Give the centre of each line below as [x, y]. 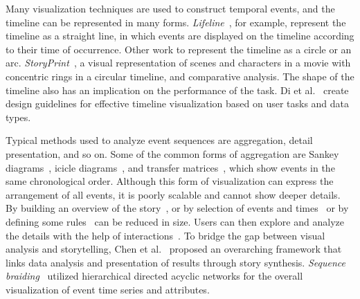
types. [18, 117]
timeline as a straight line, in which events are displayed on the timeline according [180, 36]
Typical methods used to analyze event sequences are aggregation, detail [159, 140]
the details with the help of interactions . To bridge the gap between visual [165, 235]
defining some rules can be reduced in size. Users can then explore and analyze [175, 221]
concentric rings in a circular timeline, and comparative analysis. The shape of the [180, 76]
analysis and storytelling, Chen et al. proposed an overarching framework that [174, 249]
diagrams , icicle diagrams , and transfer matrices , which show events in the [170, 167]
